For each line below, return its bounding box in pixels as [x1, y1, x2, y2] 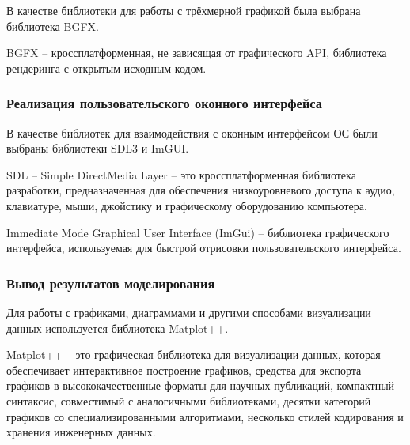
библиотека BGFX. [6, 17, 99, 34]
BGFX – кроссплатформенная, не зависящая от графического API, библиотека [6, 44, 387, 61]
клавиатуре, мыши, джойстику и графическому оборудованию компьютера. [6, 197, 367, 213]
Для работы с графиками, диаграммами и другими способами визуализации [6, 304, 371, 320]
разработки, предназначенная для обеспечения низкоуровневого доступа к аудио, [6, 182, 395, 198]
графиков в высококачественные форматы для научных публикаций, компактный [6, 377, 395, 394]
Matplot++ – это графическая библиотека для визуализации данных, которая [6, 346, 381, 363]
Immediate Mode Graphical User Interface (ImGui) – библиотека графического [6, 224, 389, 240]
